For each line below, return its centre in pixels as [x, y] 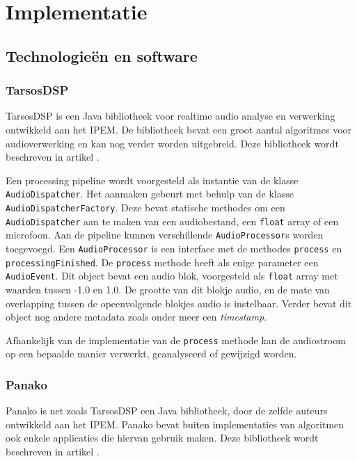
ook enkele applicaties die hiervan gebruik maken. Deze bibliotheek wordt [162, 438]
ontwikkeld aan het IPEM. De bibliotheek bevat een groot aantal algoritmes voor [179, 129]
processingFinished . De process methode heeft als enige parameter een [162, 262]
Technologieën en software [102, 55]
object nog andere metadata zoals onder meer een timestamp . [136, 317]
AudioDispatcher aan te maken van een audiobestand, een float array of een [172, 221]
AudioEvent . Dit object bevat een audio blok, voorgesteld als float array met [172, 276]
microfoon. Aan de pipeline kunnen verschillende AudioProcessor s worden [165, 235]
